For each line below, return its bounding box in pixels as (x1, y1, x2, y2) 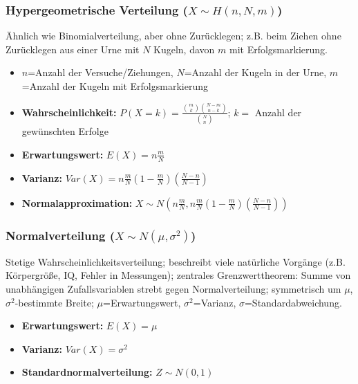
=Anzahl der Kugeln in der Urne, (184, 65, 327, 80)
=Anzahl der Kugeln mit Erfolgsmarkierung (21, 79, 208, 93)
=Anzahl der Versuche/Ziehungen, (28, 65, 173, 80)
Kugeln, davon (153, 42, 215, 56)
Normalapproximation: (21, 195, 133, 210)
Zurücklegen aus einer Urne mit (6, 42, 140, 56)
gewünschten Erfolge (21, 124, 109, 138)
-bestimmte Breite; (15, 295, 94, 309)
